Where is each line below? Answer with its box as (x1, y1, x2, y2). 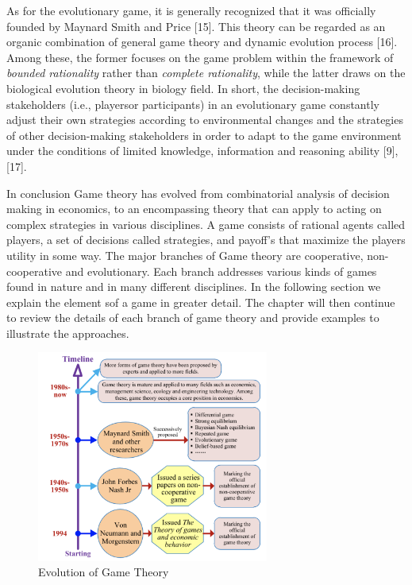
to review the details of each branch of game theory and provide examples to (6, 309, 379, 326)
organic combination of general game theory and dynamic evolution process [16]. (6, 33, 398, 50)
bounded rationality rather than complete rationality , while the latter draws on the (6, 64, 406, 81)
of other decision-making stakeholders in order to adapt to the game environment (6, 126, 402, 143)
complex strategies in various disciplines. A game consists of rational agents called (6, 215, 406, 232)
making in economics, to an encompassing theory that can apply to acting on (6, 200, 382, 217)
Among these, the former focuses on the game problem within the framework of (6, 48, 394, 65)
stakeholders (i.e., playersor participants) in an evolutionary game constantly (6, 95, 379, 112)
